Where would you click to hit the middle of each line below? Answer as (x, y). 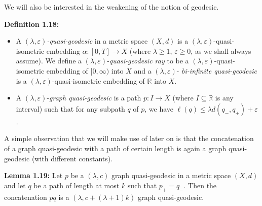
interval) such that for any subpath (70, 108)
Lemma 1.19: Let (33, 175)
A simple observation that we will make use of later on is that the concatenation (129, 138)
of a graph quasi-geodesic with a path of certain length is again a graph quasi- (126, 148)
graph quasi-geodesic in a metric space (171, 175)
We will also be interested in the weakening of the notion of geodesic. (111, 7)
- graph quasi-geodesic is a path (94, 98)
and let (15, 185)
